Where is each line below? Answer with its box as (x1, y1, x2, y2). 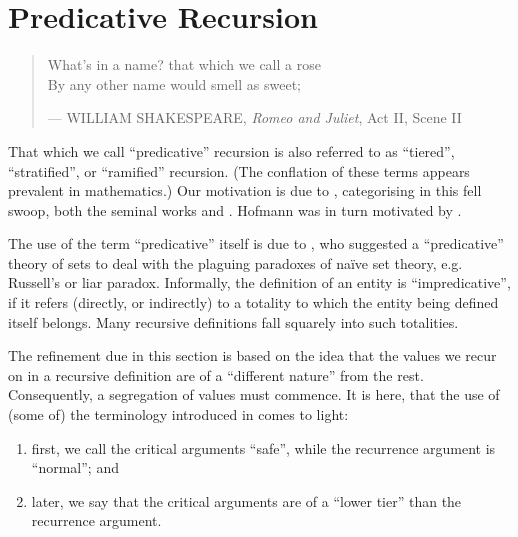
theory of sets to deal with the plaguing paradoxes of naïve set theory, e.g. (8, 252, 463, 273)
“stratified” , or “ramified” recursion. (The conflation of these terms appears (8, 160, 470, 181)
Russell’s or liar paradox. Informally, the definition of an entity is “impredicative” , (8, 272, 511, 293)
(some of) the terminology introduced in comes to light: (8, 404, 349, 425)
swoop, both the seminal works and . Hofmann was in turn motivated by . (8, 199, 462, 220)
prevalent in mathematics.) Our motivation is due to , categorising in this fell (8, 180, 482, 201)
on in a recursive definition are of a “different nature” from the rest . (8, 364, 424, 385)
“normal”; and (31, 457, 119, 478)
